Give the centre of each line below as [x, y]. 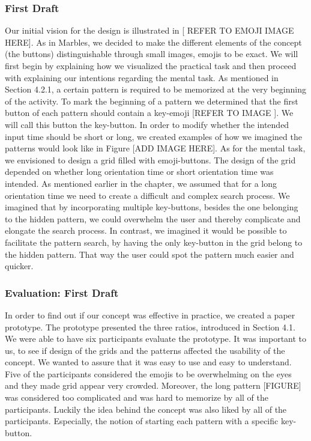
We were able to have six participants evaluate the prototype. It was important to [156, 339]
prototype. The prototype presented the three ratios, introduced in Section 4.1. [150, 327]
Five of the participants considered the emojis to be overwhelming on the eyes [148, 373]
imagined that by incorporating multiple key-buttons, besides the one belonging [152, 207]
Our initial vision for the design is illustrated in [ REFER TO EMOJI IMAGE [149, 30]
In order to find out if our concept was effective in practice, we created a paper [150, 315]
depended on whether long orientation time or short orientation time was [139, 172]
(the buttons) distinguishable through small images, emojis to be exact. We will [152, 54]
